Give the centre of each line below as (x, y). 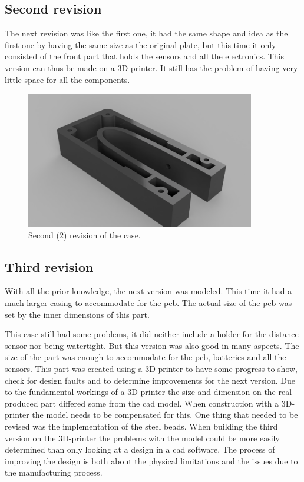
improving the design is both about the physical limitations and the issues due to (151, 461)
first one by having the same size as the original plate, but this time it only (141, 44)
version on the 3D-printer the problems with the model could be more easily (142, 438)
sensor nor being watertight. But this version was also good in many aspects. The (152, 345)
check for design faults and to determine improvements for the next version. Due (150, 380)
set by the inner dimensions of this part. (77, 314)
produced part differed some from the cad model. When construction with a (142, 403)
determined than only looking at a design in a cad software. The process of (140, 449)
